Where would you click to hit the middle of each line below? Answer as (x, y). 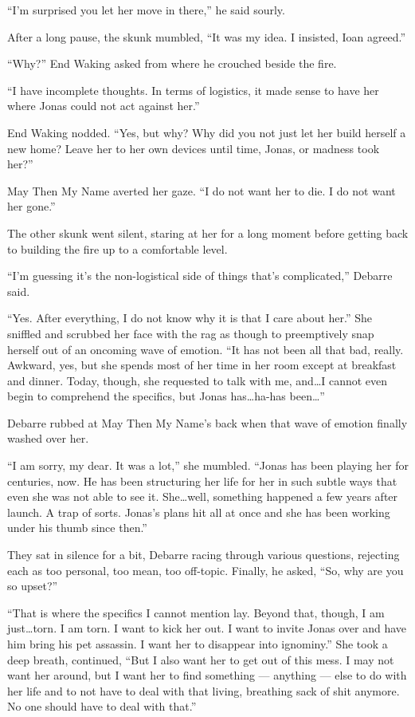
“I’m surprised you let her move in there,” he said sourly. (146, 10)
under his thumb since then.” (77, 528)
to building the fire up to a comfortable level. (117, 248)
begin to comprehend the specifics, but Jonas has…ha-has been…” (166, 396)
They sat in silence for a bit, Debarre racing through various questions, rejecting (204, 555)
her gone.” (31, 206)
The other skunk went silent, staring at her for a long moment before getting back (208, 232)
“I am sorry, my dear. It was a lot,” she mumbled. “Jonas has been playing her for (208, 465)
